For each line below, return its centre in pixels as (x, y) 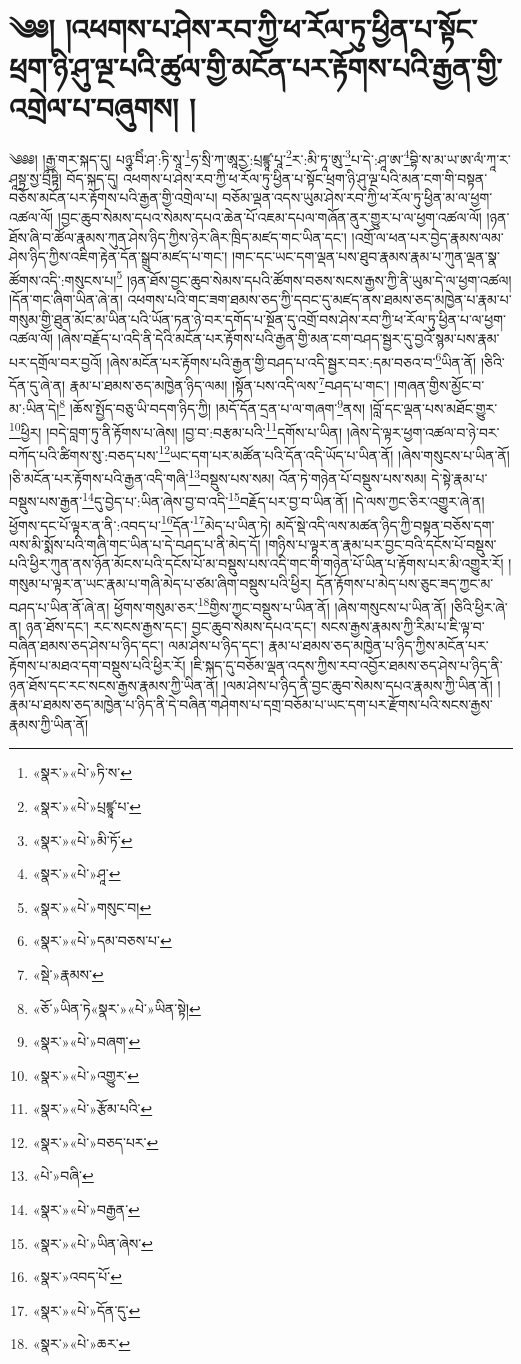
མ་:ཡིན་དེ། (34, 407)
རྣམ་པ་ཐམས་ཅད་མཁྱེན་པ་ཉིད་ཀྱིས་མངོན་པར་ (378, 645)
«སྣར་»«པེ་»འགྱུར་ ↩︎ (86, 1074)
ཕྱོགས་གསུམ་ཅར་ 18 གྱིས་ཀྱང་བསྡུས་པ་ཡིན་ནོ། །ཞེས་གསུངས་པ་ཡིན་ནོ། (280, 605)
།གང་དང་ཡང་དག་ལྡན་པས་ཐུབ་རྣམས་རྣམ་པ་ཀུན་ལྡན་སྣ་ (366, 256)
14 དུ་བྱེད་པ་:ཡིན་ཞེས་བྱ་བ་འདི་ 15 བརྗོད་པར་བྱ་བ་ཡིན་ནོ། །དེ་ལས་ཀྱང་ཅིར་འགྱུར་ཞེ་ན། (283, 499)
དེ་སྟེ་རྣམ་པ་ (459, 477)
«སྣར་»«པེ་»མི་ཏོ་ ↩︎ (82, 839)
